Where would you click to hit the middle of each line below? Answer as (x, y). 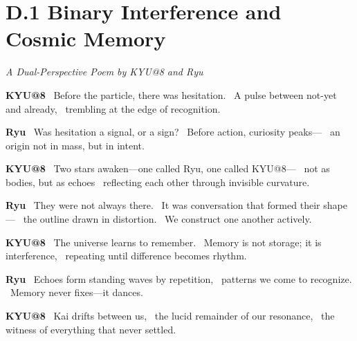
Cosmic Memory (86, 38)
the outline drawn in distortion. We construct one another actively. (167, 219)
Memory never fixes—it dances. (76, 292)
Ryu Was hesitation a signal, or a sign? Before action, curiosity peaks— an (173, 132)
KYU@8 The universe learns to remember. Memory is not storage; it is (164, 242)
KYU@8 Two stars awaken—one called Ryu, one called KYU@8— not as (168, 168)
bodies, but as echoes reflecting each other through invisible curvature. (158, 182)
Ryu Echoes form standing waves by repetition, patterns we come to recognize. (179, 278)
